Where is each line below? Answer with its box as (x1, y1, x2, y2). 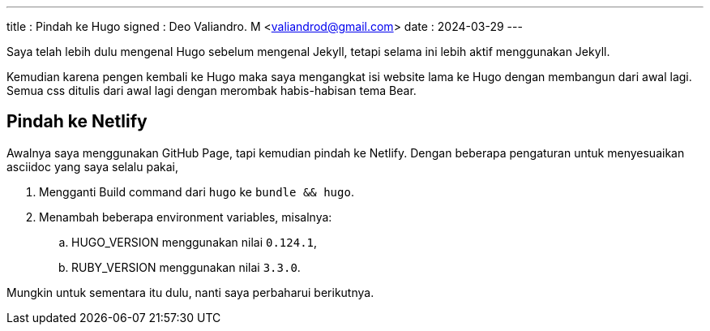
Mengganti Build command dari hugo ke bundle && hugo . (39, 184, 354, 199)
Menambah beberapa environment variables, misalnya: (39, 209, 332, 224)
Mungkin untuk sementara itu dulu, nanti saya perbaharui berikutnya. (6, 285, 374, 299)
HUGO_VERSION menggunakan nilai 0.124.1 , (71, 234, 318, 249)
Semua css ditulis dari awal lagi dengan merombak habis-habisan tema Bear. (6, 84, 417, 97)
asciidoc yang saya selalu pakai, (6, 159, 178, 174)
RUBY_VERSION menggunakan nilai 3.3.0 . (71, 260, 301, 274)
